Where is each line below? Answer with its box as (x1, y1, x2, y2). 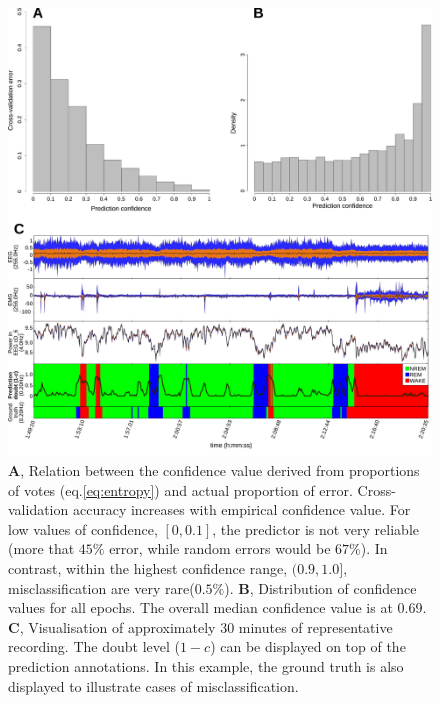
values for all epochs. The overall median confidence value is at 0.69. (8, 597, 427, 618)
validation (8, 499, 69, 520)
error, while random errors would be (109, 538, 331, 559)
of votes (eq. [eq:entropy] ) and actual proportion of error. (8, 479, 353, 500)
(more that (8, 538, 75, 559)
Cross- (357, 479, 396, 500)
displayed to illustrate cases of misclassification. (8, 675, 299, 696)
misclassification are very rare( (8, 577, 195, 598)
